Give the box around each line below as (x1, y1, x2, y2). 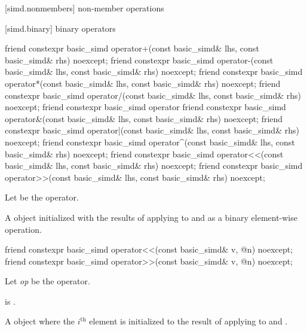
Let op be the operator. (5, 275, 90, 287)
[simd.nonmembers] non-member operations (5, 2, 164, 14)
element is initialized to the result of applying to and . (89, 315, 288, 327)
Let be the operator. (5, 191, 79, 204)
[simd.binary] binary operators (5, 22, 116, 34)
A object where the (5, 315, 75, 327)
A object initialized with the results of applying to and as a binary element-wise (5, 211, 297, 223)
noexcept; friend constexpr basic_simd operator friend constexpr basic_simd (5, 101, 286, 113)
